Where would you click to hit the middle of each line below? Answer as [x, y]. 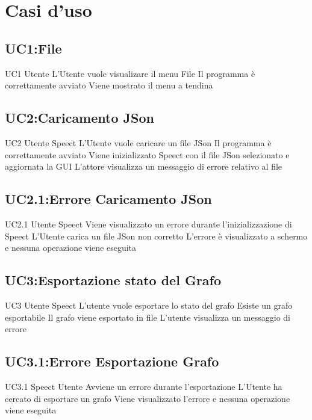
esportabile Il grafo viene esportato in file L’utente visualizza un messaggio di [148, 317]
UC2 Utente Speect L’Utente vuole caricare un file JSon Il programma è [138, 142]
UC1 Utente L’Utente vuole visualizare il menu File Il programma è [130, 73]
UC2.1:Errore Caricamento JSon [108, 199]
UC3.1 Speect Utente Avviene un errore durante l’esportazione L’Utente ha [144, 386]
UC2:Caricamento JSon [80, 118]
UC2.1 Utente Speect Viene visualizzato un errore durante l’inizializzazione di [148, 224]
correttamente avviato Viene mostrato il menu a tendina [109, 85]
